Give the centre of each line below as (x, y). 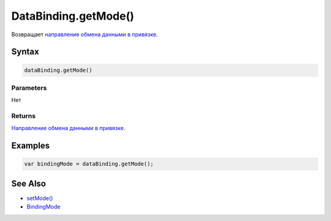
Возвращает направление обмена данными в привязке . (85, 34)
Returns (24, 116)
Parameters (29, 88)
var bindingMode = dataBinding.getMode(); (89, 164)
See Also (29, 183)
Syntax (25, 52)
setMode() (40, 198)
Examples (31, 146)
